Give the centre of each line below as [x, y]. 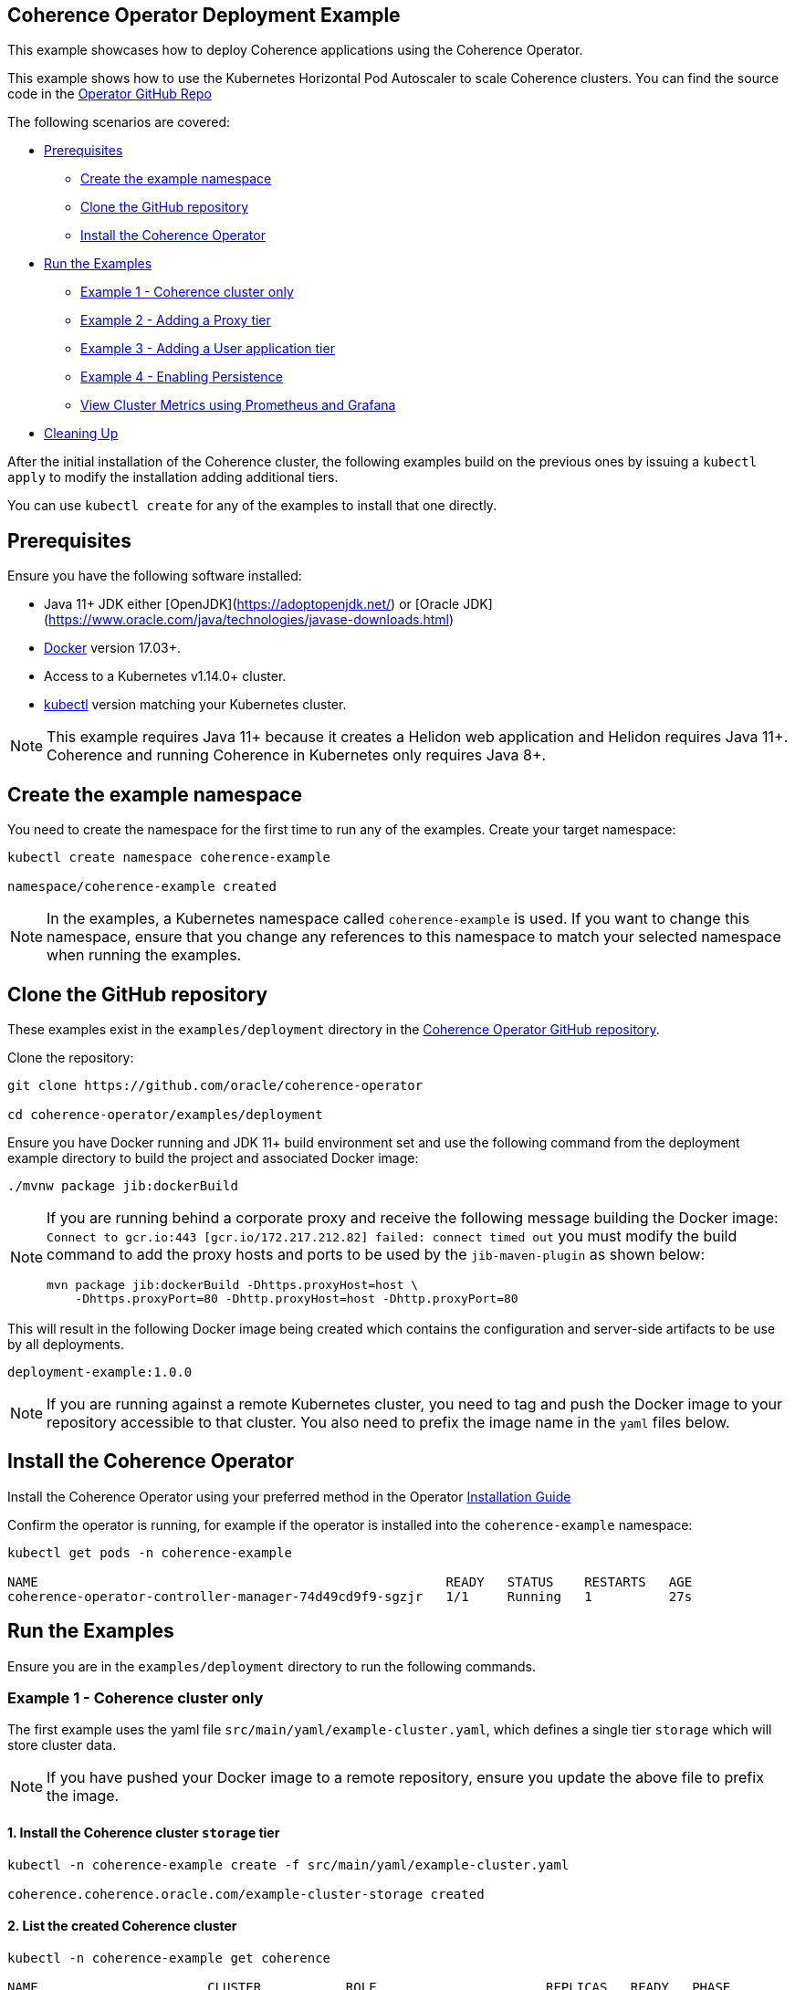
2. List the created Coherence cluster [122, 1926]
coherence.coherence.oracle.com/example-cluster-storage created [246, 1894]
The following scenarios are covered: [119, 122]
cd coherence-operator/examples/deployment [165, 1114]
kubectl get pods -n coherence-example [150, 1552]
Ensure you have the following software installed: [155, 576]
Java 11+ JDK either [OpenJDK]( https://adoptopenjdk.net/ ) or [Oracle [252, 604]
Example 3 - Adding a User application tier [208, 349]
